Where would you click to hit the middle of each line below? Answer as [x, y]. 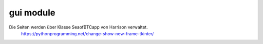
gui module [32, 13]
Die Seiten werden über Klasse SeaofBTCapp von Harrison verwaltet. [78, 27]
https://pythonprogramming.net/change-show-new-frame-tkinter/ [87, 33]
